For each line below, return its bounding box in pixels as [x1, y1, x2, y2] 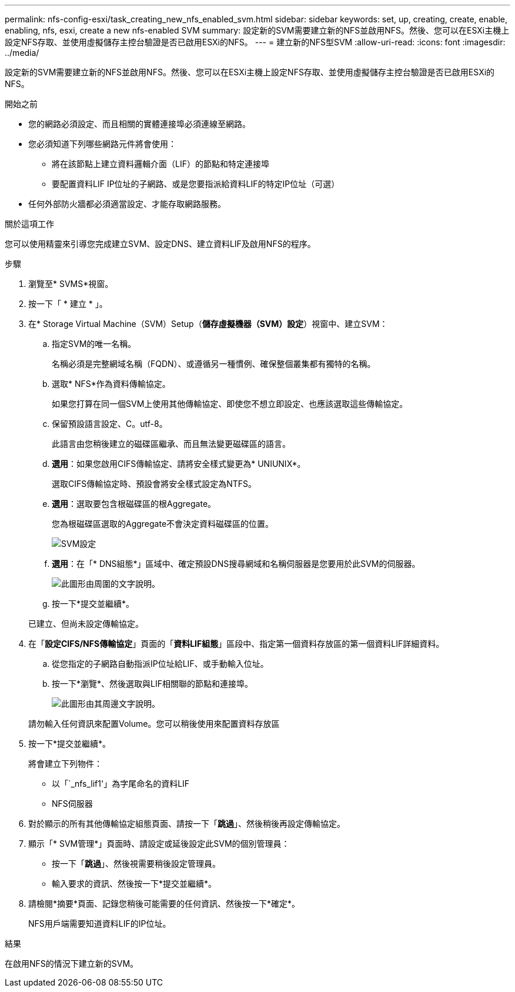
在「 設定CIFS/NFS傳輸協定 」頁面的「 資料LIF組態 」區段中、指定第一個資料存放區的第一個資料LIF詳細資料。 [28, 639, 444, 649]
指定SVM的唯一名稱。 [52, 339, 136, 349]
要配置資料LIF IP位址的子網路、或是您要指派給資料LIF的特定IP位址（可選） [52, 179, 340, 189]
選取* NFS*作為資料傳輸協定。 [52, 379, 170, 389]
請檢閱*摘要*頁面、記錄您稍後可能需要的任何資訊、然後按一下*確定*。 [28, 899, 300, 909]
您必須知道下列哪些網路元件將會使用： [28, 139, 176, 149]
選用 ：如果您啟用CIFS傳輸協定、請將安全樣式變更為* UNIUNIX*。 [52, 459, 306, 469]
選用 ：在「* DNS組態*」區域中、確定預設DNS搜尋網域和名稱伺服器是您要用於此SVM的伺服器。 [52, 559, 420, 569]
